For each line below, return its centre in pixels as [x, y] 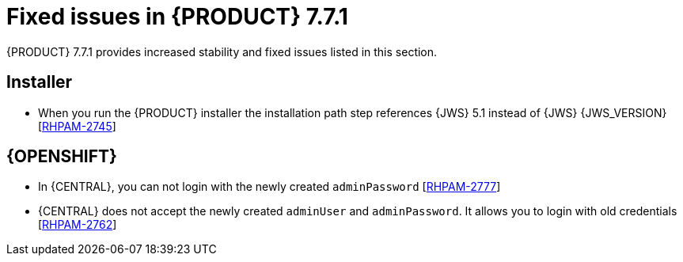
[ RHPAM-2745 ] [77, 126]
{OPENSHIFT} [62, 157]
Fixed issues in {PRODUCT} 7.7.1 [177, 17]
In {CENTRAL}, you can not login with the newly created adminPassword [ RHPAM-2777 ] [269, 187]
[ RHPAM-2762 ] [78, 225]
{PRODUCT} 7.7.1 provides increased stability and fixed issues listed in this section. [222, 51]
